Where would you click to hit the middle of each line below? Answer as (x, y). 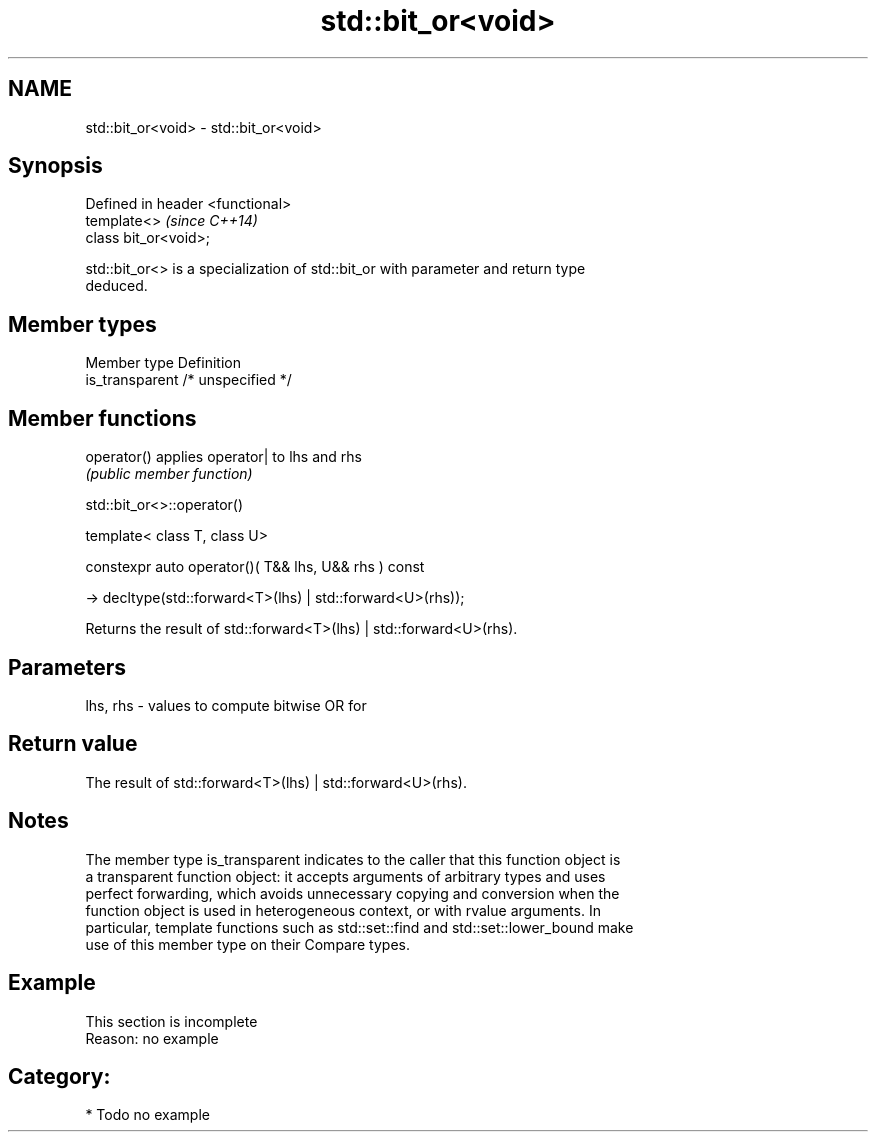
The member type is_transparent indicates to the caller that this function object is (353, 859)
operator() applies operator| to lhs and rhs (223, 457)
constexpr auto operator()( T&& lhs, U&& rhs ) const (255, 567)
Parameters (67, 667)
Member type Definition (163, 363)
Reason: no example (152, 1038)
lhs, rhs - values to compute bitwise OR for (226, 705)
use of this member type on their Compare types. (247, 944)
